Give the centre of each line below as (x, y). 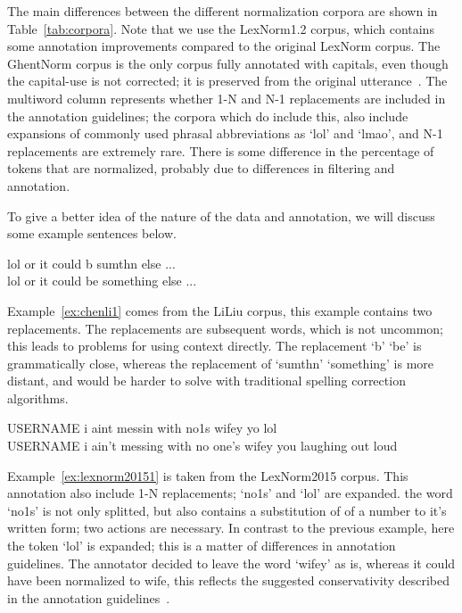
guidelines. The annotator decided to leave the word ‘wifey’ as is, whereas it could (231, 563)
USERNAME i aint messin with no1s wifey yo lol (142, 428)
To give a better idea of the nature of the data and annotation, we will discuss (221, 215)
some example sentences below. (92, 233)
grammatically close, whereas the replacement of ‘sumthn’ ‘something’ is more (221, 363)
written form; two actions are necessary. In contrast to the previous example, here (231, 528)
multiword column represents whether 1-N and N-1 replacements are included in (227, 98)
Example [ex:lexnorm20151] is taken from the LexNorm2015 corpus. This (208, 475)
